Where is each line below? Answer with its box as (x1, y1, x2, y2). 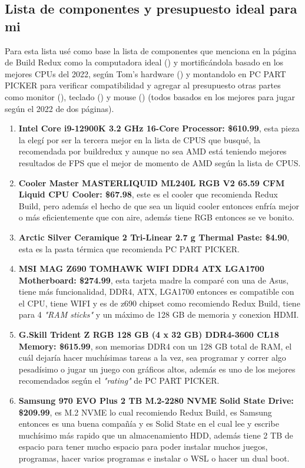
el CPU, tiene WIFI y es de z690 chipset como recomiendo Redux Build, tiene (18, 296, 300, 309)
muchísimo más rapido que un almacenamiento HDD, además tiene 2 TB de (18, 429, 293, 441)
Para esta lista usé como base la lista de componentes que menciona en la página (5, 44, 297, 57)
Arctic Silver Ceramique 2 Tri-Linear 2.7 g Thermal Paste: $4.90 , (18, 230, 290, 243)
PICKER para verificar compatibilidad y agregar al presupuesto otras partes (5, 79, 281, 91)
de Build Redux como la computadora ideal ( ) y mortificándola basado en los (5, 56, 284, 68)
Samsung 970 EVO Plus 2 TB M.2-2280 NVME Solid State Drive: (18, 394, 294, 407)
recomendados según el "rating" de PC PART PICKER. (18, 374, 220, 387)
